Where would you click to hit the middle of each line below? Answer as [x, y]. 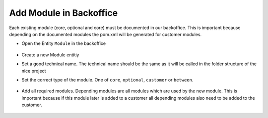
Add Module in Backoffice [64, 13]
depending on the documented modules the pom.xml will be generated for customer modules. [105, 34]
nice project [34, 71]
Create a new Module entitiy [50, 55]
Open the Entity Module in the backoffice [64, 43]
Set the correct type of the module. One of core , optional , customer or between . [107, 79]
